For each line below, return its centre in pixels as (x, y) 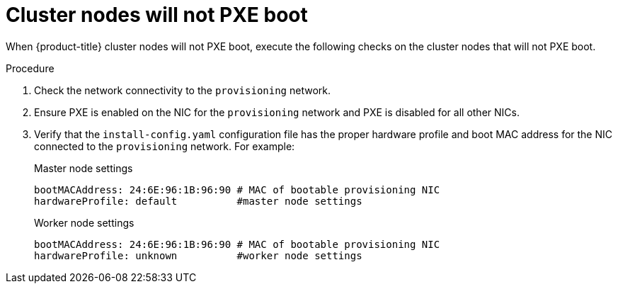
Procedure (30, 68)
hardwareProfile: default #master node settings (198, 201)
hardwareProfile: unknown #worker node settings (198, 255)
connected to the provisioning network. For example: (165, 146)
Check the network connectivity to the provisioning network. (183, 90)
